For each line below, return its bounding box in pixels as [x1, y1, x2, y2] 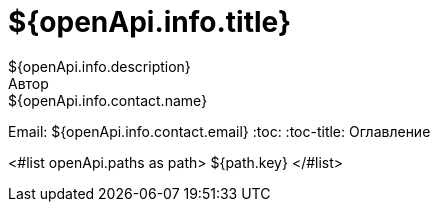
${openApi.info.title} [8, 5, 292, 39]
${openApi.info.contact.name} [8, 91, 208, 109]
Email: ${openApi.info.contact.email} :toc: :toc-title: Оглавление [8, 122, 431, 140]
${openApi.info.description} [8, 57, 191, 75]
